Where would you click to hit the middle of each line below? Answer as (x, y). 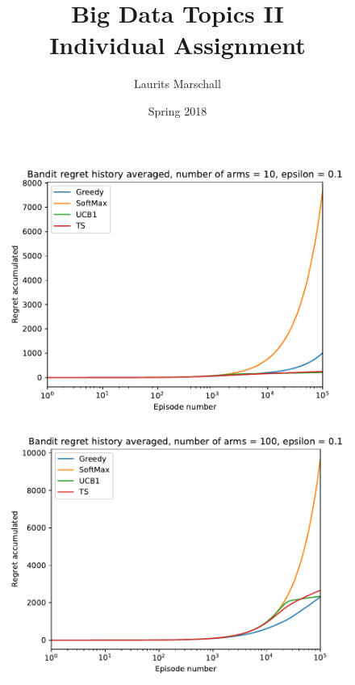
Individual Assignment (177, 45)
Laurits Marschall (177, 84)
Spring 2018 (177, 110)
